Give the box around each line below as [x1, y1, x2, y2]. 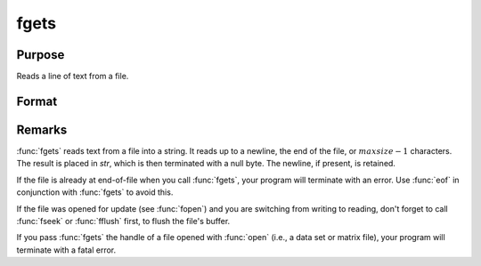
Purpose [16, 47, 65, 62]
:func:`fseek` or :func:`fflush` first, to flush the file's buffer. [16, 215, 231, 226]
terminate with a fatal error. [16, 245, 117, 255]
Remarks [16, 122, 68, 137]
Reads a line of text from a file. [16, 71, 129, 82]
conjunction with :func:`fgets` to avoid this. [16, 187, 174, 197]
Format [16, 93, 58, 109]
